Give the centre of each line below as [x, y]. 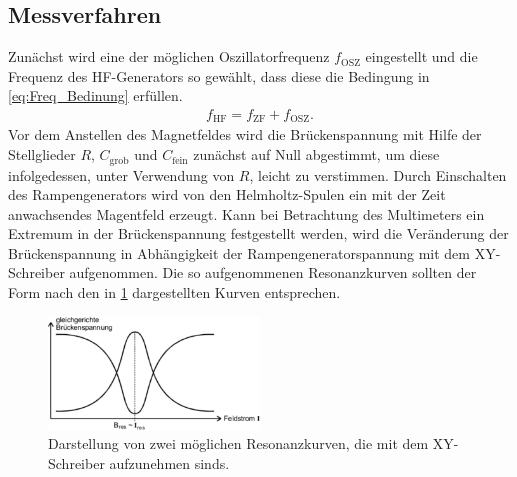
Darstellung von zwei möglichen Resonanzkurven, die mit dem [238, 443]
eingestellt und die [421, 56]
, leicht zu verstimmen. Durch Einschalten [378, 174]
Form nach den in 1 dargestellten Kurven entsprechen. [174, 292]
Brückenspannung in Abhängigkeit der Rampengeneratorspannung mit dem [239, 252]
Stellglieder [42, 154]
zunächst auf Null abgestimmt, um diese [316, 154]
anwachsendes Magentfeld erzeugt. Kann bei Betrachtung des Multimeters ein [246, 213]
